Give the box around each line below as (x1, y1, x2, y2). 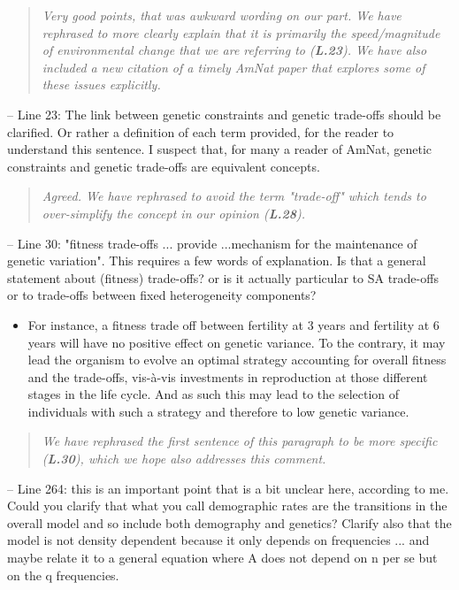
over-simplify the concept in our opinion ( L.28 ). (42, 203, 306, 222)
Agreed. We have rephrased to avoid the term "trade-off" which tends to (42, 187, 426, 205)
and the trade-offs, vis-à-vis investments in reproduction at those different (27, 367, 428, 386)
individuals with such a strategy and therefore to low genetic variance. (27, 402, 409, 420)
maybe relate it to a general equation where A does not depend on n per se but (7, 548, 438, 567)
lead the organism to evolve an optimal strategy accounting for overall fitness (27, 350, 447, 369)
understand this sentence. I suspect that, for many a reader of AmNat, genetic (7, 140, 432, 158)
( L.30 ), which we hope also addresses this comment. (42, 449, 326, 468)
